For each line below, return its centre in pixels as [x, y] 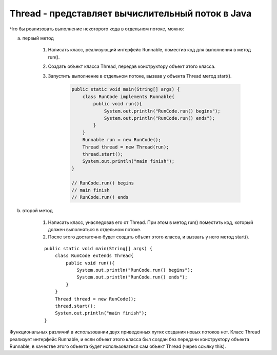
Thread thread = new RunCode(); [95, 299]
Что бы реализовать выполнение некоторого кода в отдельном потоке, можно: [97, 29]
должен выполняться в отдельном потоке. [95, 230]
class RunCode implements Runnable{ [128, 97]
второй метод [37, 211]
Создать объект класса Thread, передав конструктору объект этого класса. [132, 66]
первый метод [38, 38]
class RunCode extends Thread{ [94, 256]
